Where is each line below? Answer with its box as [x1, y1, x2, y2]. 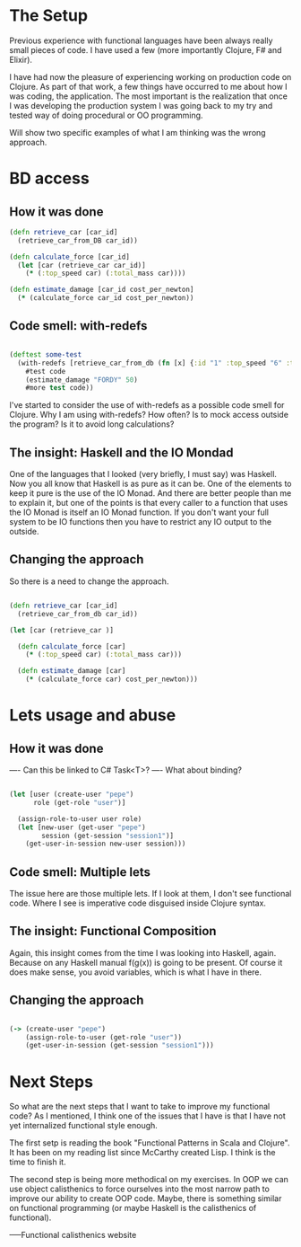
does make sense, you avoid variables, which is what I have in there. [9, 967, 262, 977]
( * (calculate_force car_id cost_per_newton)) [17, 294, 194, 303]
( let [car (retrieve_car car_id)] [17, 261, 146, 270]
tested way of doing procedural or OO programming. [9, 110, 203, 120]
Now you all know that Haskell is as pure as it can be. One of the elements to [9, 478, 292, 490]
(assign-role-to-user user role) [17, 814, 142, 823]
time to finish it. [9, 1156, 66, 1168]
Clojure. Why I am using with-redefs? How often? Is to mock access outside [9, 410, 289, 420]
